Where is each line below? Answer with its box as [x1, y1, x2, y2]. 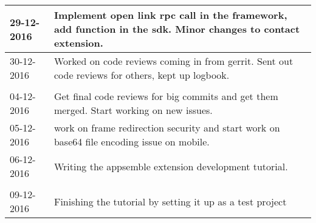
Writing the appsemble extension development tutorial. [53, 159, 288, 173]
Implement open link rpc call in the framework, [53, 8, 287, 22]
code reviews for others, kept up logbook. [53, 68, 230, 82]
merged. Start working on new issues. [53, 103, 213, 117]
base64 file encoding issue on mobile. [53, 135, 210, 148]
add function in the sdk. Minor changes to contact [53, 22, 300, 36]
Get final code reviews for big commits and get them [53, 89, 278, 103]
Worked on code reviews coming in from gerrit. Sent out [53, 54, 294, 68]
